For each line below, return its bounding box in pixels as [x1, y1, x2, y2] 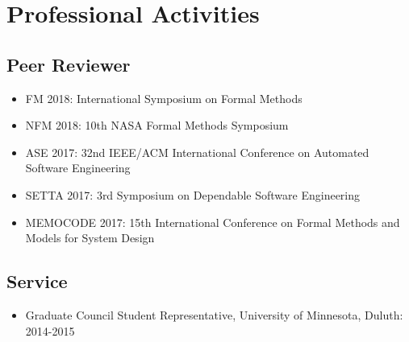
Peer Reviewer [6, 52, 131, 76]
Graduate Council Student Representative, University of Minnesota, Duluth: [25, 306, 403, 323]
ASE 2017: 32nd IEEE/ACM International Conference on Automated [25, 143, 369, 160]
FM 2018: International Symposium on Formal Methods [25, 89, 303, 106]
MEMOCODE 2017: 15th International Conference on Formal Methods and [25, 213, 400, 230]
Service [6, 269, 68, 294]
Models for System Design [25, 229, 155, 246]
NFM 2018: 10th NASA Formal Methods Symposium [25, 117, 289, 134]
